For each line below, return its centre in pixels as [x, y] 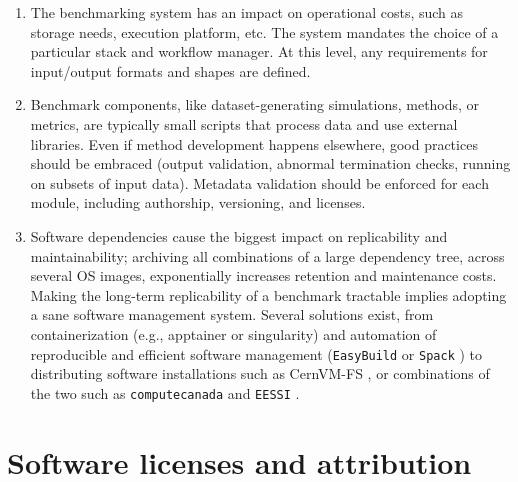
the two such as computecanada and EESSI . [165, 392]
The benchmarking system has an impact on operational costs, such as [247, 12]
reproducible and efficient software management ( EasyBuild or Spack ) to [256, 353]
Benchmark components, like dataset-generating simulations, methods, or [255, 104]
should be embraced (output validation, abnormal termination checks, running [270, 163]
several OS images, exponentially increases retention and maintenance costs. [263, 275]
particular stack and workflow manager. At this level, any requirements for [259, 51]
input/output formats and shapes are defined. [170, 70]
